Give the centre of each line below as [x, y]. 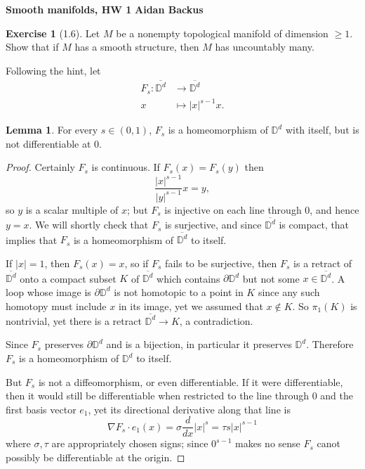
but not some [271, 278]
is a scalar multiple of [72, 209]
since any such [289, 291]
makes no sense [268, 443]
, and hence [334, 209]
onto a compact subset [68, 278]
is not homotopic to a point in [179, 291]
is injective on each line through [233, 209]
